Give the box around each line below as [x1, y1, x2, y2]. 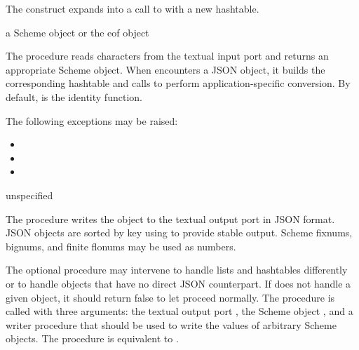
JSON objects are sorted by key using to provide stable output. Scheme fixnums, [6, 225, 353, 240]
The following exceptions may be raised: [6, 113, 178, 128]
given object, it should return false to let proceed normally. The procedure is [6, 290, 335, 304]
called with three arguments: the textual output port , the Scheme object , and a [6, 304, 353, 318]
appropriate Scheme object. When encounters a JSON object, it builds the [6, 62, 325, 76]
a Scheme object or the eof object [6, 25, 149, 39]
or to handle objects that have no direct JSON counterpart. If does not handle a [6, 276, 351, 290]
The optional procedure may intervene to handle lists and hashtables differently [6, 262, 348, 277]
